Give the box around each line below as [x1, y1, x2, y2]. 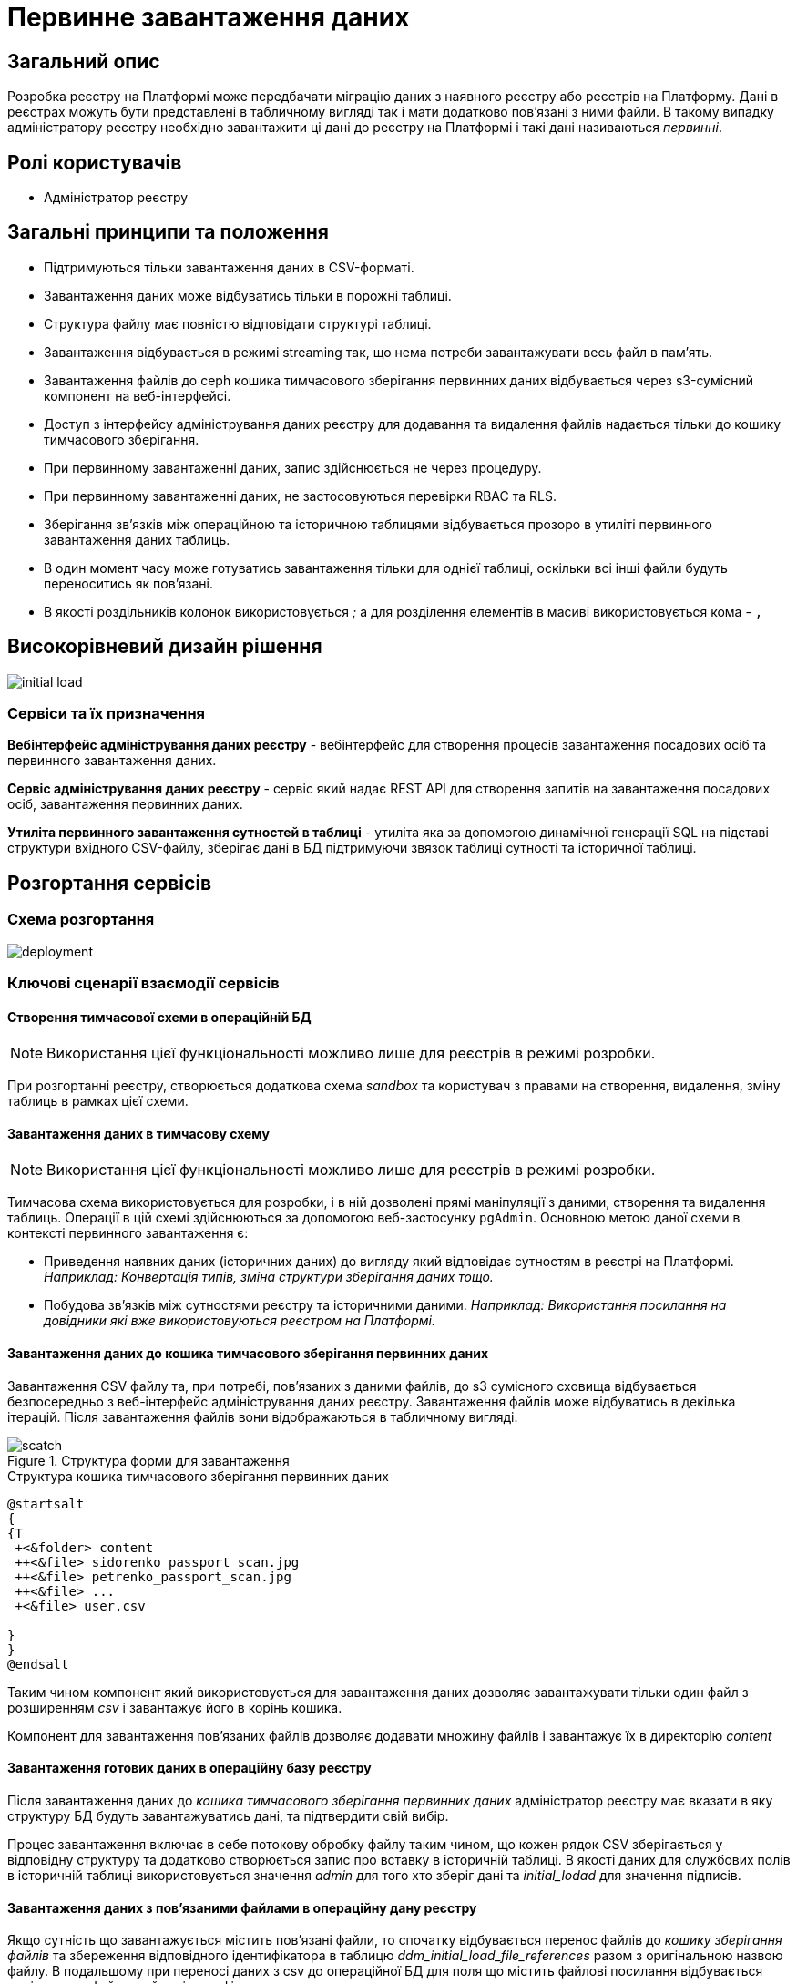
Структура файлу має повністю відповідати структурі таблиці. [44, 315, 432, 332]
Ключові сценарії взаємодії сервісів [7, 974, 280, 993]
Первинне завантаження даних [7, 2, 410, 33]
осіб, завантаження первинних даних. [7, 796, 243, 813]
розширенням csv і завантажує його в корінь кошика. [7, 1699, 342, 1715]
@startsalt [7, 1496, 85, 1511]
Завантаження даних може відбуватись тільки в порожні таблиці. [44, 287, 452, 303]
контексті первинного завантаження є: [7, 1225, 249, 1242]
